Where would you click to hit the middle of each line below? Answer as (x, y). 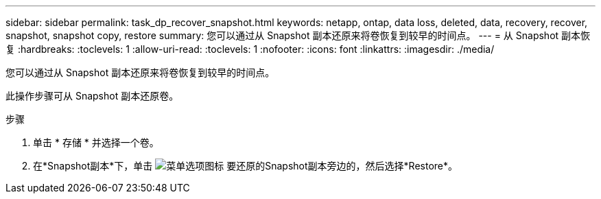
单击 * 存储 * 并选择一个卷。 (96, 142)
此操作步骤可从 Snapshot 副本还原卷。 (92, 96)
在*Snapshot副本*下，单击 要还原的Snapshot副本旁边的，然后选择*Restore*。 (245, 166)
